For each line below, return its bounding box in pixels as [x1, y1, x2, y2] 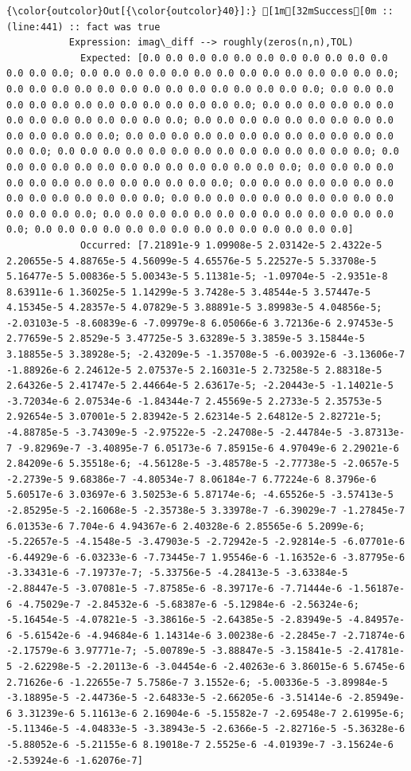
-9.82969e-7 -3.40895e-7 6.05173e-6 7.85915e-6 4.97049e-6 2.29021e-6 [17, 442, 399, 454]
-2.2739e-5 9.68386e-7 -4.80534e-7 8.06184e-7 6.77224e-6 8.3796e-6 [6, 473, 377, 485]
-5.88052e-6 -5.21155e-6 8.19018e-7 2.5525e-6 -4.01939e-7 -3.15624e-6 [6, 738, 394, 750]
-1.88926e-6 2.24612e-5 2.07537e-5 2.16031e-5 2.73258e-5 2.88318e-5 [6, 364, 382, 376]
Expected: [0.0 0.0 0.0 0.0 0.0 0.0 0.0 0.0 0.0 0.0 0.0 [80, 52, 388, 64]
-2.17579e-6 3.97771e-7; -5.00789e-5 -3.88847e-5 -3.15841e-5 [6, 645, 343, 657]
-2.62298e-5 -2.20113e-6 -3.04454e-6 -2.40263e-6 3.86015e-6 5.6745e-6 [17, 660, 405, 672]
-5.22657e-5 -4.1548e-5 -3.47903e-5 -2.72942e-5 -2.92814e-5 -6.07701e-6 [6, 536, 405, 548]
